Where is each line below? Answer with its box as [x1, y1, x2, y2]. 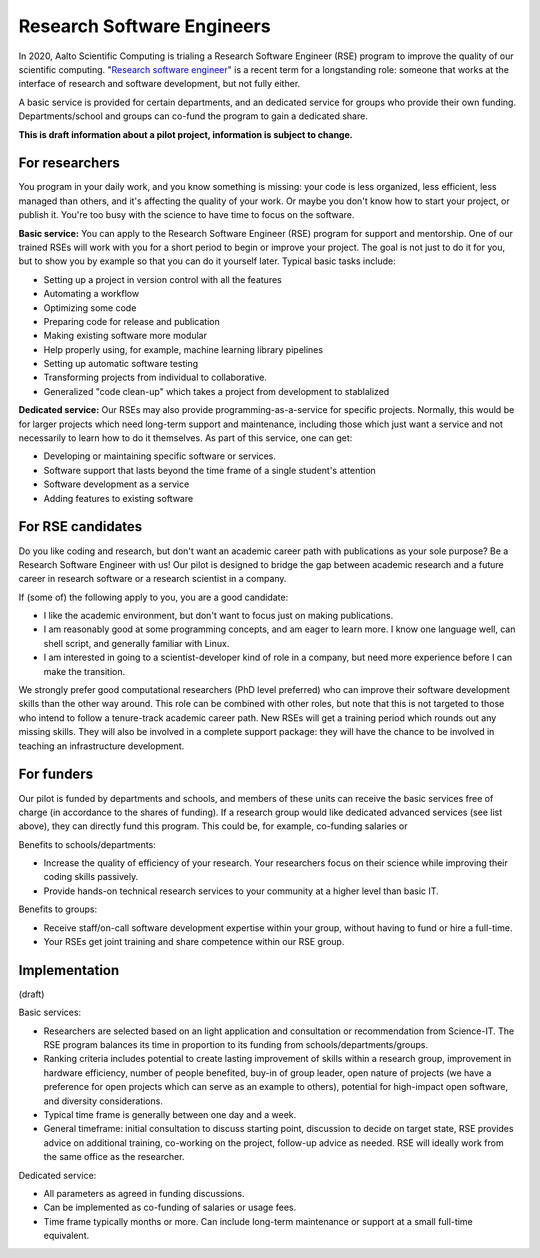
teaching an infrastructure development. [18, 740, 185, 752]
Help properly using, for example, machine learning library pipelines [43, 343, 324, 355]
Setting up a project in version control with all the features [43, 273, 282, 285]
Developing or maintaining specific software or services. [43, 450, 277, 462]
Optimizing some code [43, 301, 137, 314]
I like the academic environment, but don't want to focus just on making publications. [43, 610, 394, 622]
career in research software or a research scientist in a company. [18, 573, 287, 585]
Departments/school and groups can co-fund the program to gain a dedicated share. [18, 110, 369, 122]
